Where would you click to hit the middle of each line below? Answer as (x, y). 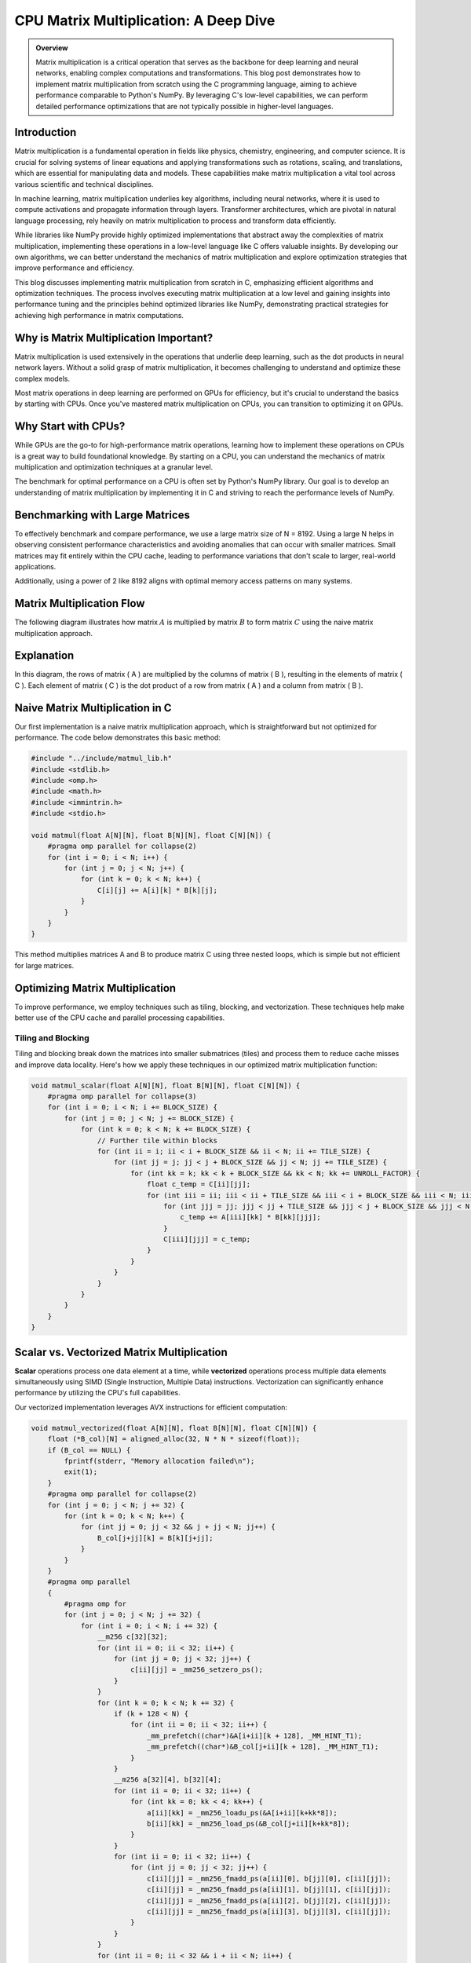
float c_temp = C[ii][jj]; (199, 1184)
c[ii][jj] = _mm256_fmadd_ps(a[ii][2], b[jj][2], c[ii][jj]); (269, 1901)
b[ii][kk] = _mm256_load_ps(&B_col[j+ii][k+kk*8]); (248, 1823)
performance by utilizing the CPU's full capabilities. (97, 1393)
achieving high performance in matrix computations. (99, 315)
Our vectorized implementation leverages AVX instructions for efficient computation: (151, 1407)
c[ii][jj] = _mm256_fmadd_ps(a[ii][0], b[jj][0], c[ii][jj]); (269, 1878)
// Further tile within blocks (157, 1140)
